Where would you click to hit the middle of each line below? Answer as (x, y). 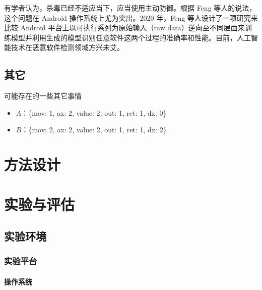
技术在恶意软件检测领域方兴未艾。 (67, 47)
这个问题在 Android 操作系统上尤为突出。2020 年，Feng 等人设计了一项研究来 (131, 17)
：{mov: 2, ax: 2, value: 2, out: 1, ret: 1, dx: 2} (94, 130)
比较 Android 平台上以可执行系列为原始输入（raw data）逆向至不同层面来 (124, 28)
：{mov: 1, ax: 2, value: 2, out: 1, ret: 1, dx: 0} (94, 112)
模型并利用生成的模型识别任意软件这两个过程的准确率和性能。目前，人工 (131, 37)
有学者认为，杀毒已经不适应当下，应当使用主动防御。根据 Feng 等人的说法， (130, 8)
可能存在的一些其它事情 (43, 96)
